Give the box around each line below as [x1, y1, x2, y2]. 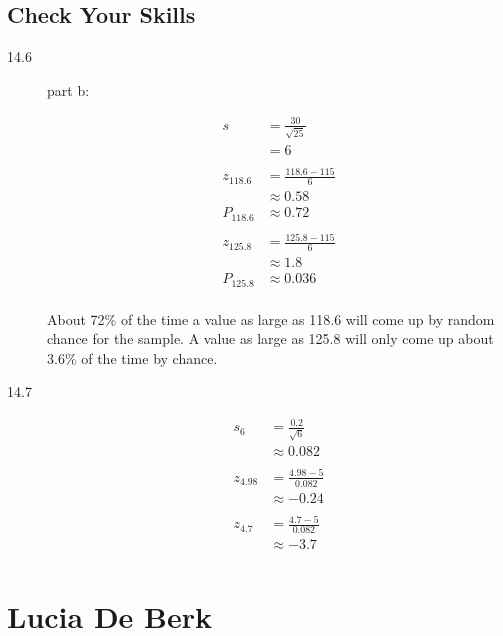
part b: [47, 79, 90, 100]
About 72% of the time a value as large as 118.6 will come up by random [47, 308, 495, 329]
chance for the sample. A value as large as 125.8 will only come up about [47, 328, 494, 349]
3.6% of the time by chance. [47, 347, 218, 368]
